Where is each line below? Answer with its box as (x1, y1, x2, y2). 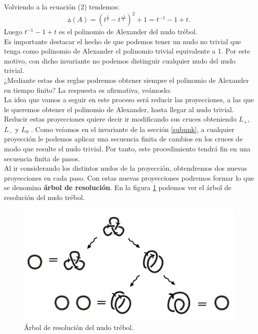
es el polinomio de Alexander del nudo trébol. (59, 26, 197, 37)
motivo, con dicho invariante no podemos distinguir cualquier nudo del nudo (4, 55, 236, 66)
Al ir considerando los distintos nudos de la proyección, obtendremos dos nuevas (4, 163, 247, 173)
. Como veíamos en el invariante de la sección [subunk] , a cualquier (31, 124, 235, 134)
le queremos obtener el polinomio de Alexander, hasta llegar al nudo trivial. (4, 104, 234, 114)
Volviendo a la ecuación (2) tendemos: (4, 1, 120, 11)
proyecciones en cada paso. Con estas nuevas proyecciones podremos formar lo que (4, 172, 254, 183)
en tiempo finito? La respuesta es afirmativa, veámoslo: (4, 84, 171, 95)
